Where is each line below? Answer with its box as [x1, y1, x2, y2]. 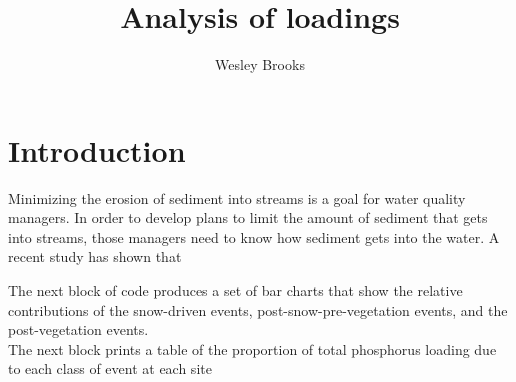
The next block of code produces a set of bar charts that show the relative [8, 280, 463, 301]
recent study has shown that [8, 246, 182, 267]
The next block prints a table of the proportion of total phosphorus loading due [8, 338, 497, 359]
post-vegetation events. [8, 319, 149, 340]
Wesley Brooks [215, 54, 305, 75]
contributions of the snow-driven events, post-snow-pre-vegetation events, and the [8, 299, 508, 320]
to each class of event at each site [8, 358, 212, 379]
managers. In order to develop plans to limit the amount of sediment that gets [8, 207, 488, 228]
